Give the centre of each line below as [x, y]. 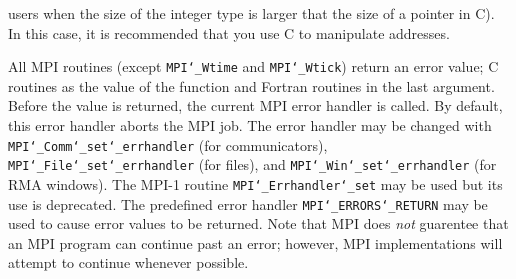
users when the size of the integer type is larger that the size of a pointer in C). [251, 13]
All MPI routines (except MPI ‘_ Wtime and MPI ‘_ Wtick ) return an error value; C [253, 66]
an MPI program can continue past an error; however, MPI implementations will [255, 242]
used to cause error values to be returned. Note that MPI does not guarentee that [258, 223]
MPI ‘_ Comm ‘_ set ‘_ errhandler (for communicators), [168, 144]
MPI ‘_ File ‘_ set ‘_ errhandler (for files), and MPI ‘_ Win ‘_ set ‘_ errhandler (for [252, 164]
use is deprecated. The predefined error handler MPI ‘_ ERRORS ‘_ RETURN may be [248, 203]
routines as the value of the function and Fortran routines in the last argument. [251, 85]
